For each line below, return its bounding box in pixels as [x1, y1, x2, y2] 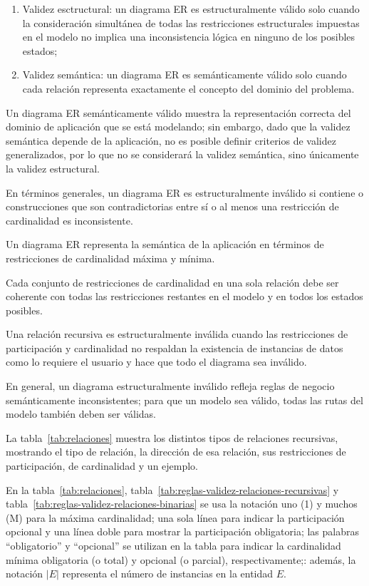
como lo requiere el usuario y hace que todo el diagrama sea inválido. [6, 354, 307, 369]
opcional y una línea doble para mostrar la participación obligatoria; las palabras [6, 524, 359, 539]
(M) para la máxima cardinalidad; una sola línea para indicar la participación [6, 510, 345, 525]
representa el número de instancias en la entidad [62, 566, 274, 581]
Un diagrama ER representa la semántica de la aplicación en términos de [6, 237, 324, 252]
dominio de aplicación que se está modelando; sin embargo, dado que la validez [6, 119, 350, 134]
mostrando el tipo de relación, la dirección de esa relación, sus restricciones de [6, 444, 346, 459]
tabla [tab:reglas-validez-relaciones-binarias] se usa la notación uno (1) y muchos [6, 496, 358, 511]
